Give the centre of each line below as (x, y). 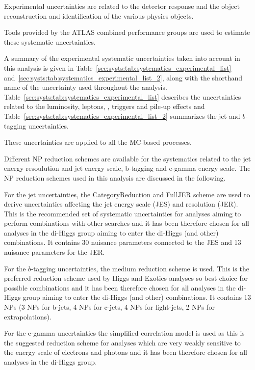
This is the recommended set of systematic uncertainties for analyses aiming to (123, 213)
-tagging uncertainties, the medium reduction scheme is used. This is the (140, 268)
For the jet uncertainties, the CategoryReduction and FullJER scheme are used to (127, 194)
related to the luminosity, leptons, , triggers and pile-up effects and (104, 106)
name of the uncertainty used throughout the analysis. (86, 87)
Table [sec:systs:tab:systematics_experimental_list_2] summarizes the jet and (122, 116)
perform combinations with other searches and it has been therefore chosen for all (127, 223)
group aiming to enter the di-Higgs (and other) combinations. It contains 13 (137, 297)
